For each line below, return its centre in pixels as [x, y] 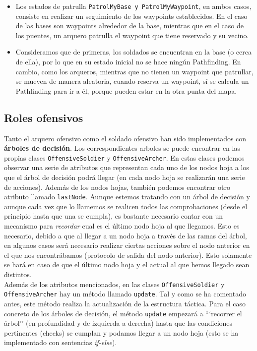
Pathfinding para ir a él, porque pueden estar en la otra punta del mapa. [126, 90]
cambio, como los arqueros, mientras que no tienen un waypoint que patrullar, [134, 71]
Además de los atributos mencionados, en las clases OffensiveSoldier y [114, 284]
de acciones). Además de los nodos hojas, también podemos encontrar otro [117, 187]
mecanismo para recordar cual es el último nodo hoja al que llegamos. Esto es [122, 226]
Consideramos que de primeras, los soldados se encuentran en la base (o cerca [133, 52]
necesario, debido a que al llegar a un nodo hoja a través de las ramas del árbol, [126, 235]
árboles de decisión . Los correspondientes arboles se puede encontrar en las [122, 148]
